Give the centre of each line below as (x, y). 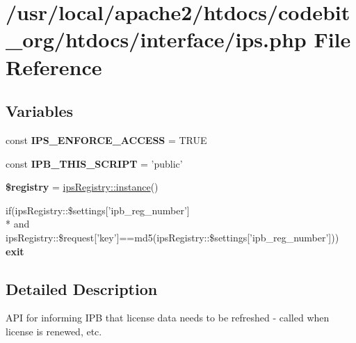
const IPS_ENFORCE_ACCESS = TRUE (106, 139)
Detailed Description (82, 288)
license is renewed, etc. (54, 331)
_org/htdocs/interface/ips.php (156, 39)
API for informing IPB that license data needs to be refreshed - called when (168, 318)
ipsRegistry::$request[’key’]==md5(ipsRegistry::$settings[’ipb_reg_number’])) (172, 237)
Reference (54, 66)
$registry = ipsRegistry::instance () (82, 187)
